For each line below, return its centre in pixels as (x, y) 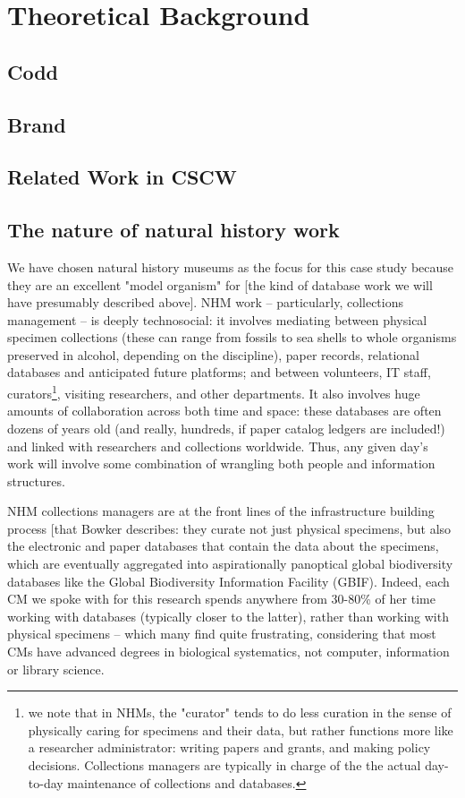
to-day (46, 782)
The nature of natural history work (173, 230)
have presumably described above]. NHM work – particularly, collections (206, 302)
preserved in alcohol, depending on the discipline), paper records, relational (213, 354)
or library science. (56, 669)
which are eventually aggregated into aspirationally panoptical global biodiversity (230, 564)
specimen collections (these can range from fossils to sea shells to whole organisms (232, 337)
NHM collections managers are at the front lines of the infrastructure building (221, 511)
